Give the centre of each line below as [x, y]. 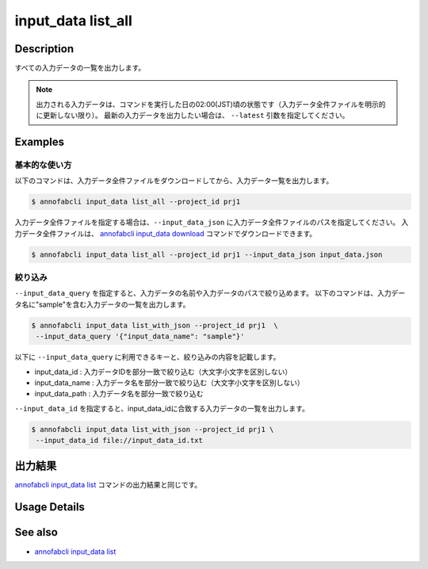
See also [36, 532]
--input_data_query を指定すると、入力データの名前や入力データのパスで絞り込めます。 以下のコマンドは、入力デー [210, 293]
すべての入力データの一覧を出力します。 [80, 68]
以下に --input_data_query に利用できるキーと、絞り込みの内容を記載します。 [147, 357]
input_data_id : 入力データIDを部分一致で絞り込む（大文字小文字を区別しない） [163, 372]
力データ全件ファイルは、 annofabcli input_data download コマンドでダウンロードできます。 [166, 233]
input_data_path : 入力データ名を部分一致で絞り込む [119, 394]
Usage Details [50, 507]
